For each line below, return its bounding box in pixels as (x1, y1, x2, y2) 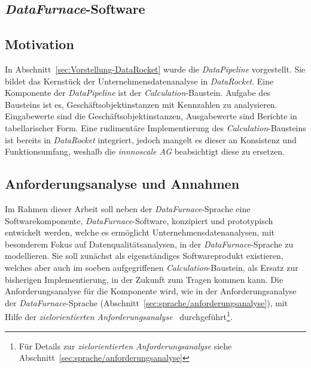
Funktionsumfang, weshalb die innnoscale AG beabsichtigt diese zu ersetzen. (5, 145, 285, 158)
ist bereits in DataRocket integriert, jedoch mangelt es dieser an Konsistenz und (5, 133, 297, 146)
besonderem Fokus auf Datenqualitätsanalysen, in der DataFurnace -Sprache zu (5, 237, 294, 250)
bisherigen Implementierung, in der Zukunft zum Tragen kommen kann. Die (5, 273, 283, 285)
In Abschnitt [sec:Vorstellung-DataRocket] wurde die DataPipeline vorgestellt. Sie (5, 62, 306, 75)
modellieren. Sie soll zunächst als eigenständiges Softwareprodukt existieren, (5, 249, 283, 262)
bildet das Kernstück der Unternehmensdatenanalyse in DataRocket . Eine (5, 74, 274, 87)
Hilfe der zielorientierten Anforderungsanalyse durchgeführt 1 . (5, 309, 233, 322)
